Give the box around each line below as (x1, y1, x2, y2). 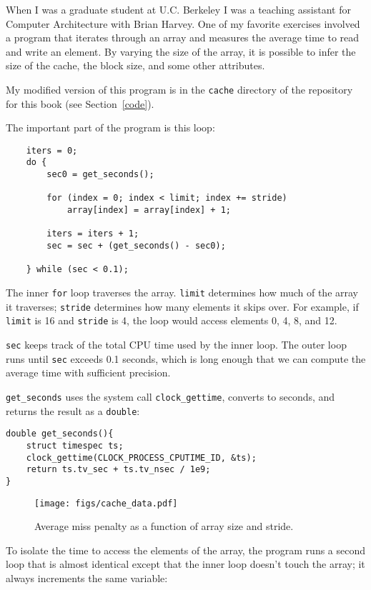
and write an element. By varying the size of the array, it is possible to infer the (6, 44, 356, 59)
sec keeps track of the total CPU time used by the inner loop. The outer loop (6, 337, 347, 351)
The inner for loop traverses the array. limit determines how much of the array (6, 285, 358, 300)
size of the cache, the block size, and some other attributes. (6, 58, 265, 73)
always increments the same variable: (6, 570, 168, 585)
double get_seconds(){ (6, 429, 114, 439)
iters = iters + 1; (46, 229, 139, 239)
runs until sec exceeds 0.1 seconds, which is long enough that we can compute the (6, 351, 366, 366)
